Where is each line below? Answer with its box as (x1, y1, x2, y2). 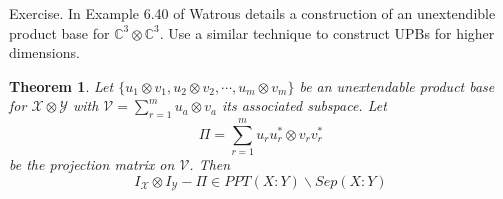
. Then (189, 154, 231, 175)
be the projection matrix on (9, 154, 175, 175)
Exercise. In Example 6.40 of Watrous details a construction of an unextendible (9, 3, 496, 23)
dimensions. (9, 42, 80, 63)
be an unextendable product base (299, 75, 495, 96)
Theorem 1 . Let (9, 75, 114, 96)
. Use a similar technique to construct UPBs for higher (159, 22, 495, 43)
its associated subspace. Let (221, 95, 387, 116)
